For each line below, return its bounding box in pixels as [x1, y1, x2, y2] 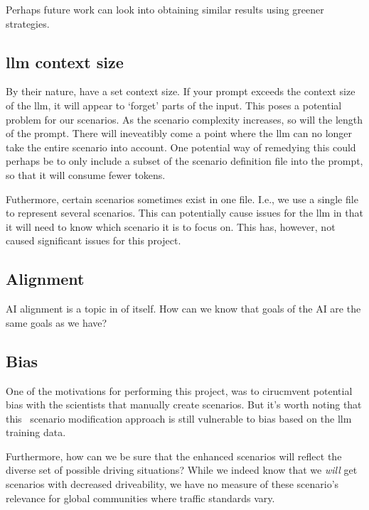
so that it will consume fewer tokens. [6, 167, 166, 182]
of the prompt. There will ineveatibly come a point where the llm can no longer [6, 126, 353, 141]
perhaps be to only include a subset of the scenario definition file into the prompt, [6, 153, 363, 168]
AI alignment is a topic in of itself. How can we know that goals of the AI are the [6, 301, 361, 316]
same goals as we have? [6, 315, 107, 330]
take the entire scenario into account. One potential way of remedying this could [6, 139, 356, 154]
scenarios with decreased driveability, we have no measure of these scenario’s [6, 477, 339, 492]
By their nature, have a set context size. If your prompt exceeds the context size [6, 84, 355, 99]
